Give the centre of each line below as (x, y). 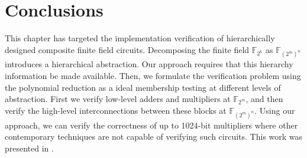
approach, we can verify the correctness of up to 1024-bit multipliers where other (151, 125)
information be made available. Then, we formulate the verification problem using (153, 76)
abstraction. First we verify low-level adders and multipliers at (118, 99)
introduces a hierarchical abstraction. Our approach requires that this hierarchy (149, 64)
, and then (264, 99)
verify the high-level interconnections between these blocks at (116, 110)
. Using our (275, 110)
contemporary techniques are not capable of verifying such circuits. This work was (154, 136)
